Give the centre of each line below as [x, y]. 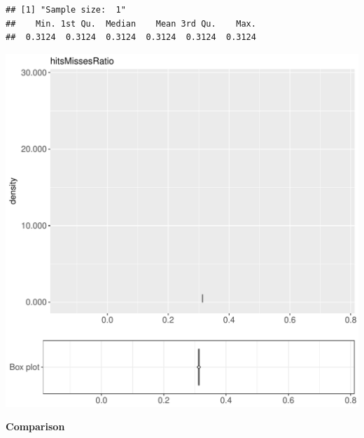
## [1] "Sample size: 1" [66, 10]
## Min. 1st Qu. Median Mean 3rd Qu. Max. [131, 23]
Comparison [35, 426]
